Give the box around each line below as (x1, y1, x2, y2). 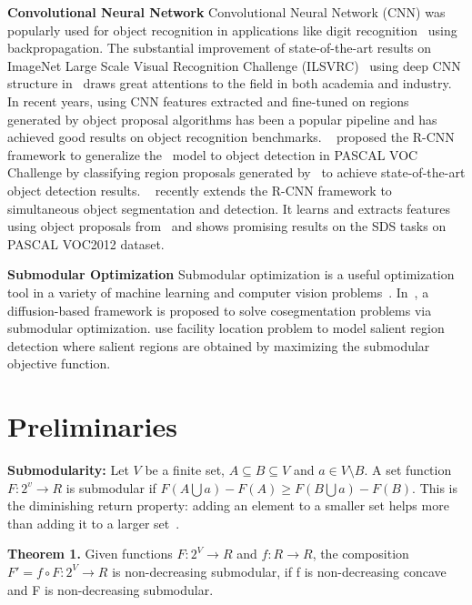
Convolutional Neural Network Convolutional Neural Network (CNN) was (7, 3, 446, 21)
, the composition (312, 544, 409, 563)
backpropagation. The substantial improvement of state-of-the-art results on (7, 38, 432, 57)
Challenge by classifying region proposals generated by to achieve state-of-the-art (7, 163, 466, 182)
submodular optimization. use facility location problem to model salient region (7, 318, 445, 338)
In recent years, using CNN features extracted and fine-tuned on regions (7, 91, 409, 110)
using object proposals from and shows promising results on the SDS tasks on (7, 217, 447, 236)
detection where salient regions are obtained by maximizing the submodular (7, 336, 430, 355)
